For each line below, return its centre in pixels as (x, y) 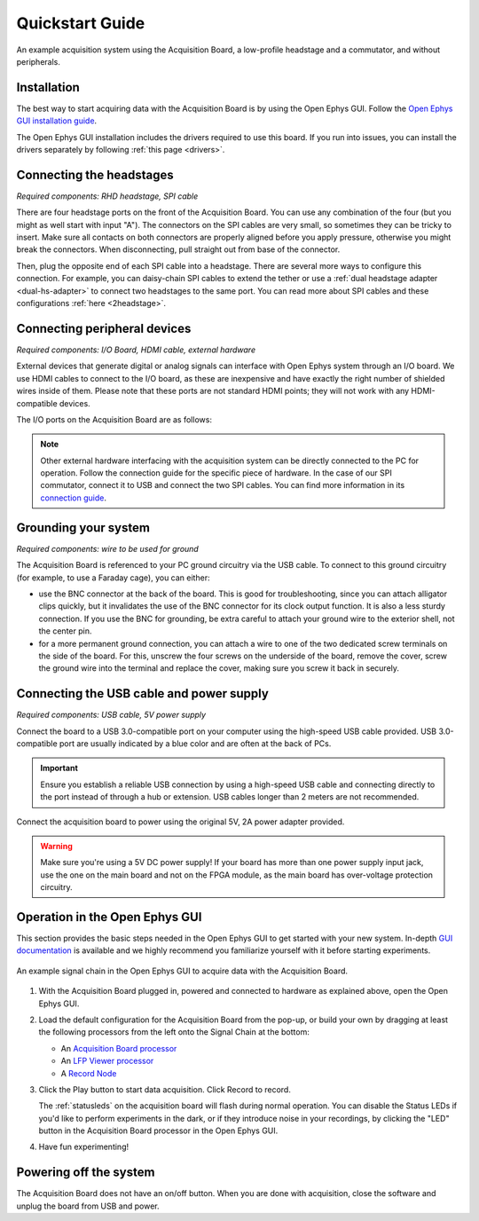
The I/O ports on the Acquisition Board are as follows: (114, 419)
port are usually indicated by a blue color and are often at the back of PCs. (195, 743)
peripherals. (39, 61)
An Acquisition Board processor (119, 1048)
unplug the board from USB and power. (88, 1206)
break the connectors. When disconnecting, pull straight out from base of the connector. (178, 249)
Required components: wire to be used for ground (107, 548)
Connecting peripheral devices (104, 328)
